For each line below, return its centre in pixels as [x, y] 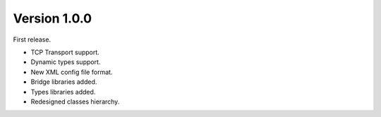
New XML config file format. [72, 72]
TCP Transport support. [65, 52]
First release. [32, 39]
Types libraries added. [63, 92]
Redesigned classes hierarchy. [75, 101]
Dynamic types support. [66, 62]
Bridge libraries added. [64, 82]
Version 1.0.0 [52, 18]
